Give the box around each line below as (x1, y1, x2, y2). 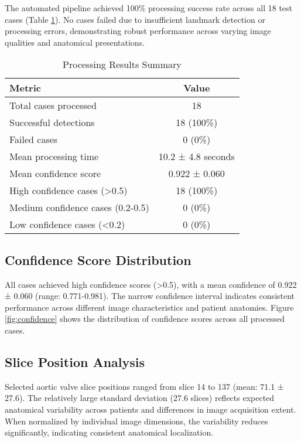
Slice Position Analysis (5, 352, 145, 370)
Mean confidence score (9, 166, 101, 181)
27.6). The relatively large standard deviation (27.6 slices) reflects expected (5, 392, 275, 404)
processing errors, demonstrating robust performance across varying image (5, 25, 271, 37)
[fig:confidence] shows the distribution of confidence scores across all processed (5, 312, 285, 325)
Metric (9, 81, 41, 95)
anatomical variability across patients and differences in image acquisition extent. (5, 403, 296, 415)
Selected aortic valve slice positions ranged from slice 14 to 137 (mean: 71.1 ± (5, 380, 284, 392)
